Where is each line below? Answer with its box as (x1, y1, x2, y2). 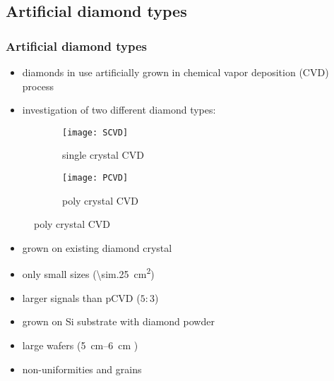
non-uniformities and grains (22, 361, 142, 376)
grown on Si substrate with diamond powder (22, 314, 215, 329)
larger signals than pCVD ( (22, 290, 141, 305)
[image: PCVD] (62, 173, 129, 183)
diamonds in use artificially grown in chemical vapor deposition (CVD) (22, 65, 329, 79)
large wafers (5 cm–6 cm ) (22, 337, 138, 352)
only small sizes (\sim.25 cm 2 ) (22, 265, 155, 282)
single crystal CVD (62, 147, 144, 162)
